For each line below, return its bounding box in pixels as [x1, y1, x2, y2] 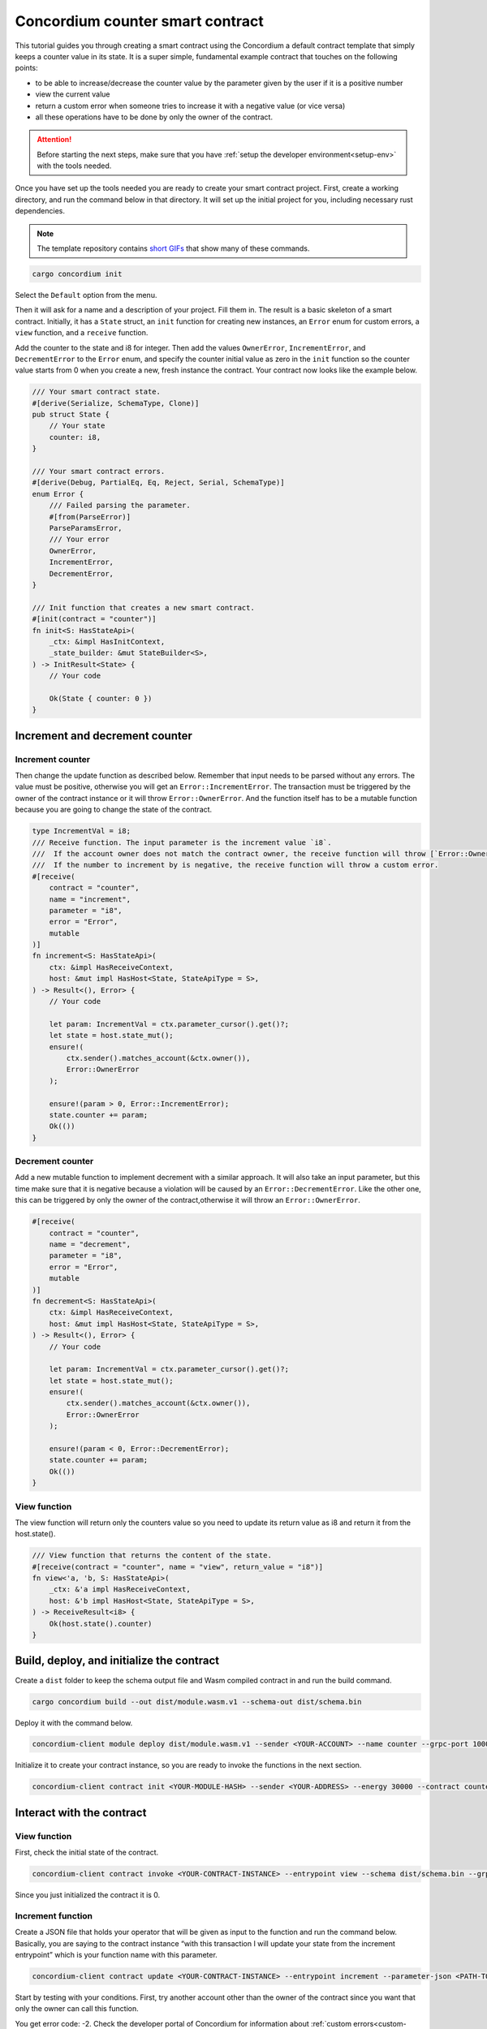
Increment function [15, 1910, 93, 1921]
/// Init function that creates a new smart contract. [32, 603, 255, 612]
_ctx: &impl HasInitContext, [49, 637, 166, 646]
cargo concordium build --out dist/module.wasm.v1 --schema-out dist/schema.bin [32, 1697, 362, 1706]
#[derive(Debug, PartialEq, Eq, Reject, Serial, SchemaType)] [32, 478, 285, 487]
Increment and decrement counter [15, 729, 192, 743]
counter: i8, [49, 433, 101, 442]
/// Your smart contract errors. [32, 467, 166, 476]
